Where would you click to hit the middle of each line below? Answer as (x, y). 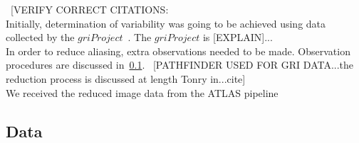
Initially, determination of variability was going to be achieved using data (166, 23)
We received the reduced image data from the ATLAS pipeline (142, 92)
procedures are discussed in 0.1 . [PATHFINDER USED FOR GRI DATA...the (180, 65)
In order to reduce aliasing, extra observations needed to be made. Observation (178, 51)
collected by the (40, 37)
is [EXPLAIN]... (238, 37)
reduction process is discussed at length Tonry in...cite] (126, 78)
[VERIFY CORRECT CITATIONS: (89, 9)
